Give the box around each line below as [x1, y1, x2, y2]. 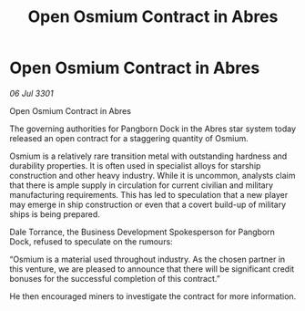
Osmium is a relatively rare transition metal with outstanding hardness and [9, 150, 288, 161]
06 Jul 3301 [9, 88, 54, 98]
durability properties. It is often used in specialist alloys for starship [9, 160, 261, 171]
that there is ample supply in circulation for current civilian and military [9, 180, 274, 191]
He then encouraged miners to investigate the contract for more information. [9, 290, 297, 302]
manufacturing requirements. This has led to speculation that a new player [9, 189, 289, 200]
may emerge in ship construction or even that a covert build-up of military [9, 199, 287, 210]
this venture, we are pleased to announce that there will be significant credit [9, 263, 295, 275]
